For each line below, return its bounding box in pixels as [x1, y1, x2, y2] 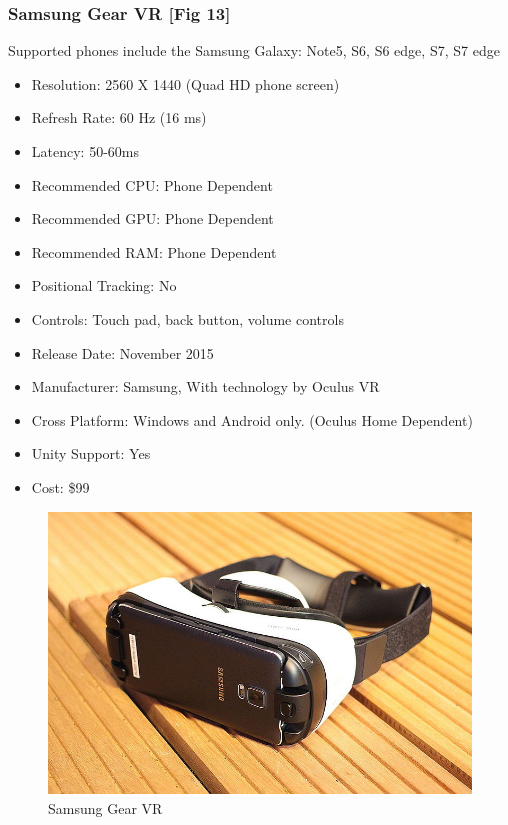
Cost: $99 [31, 476, 90, 497]
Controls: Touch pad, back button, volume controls [31, 308, 344, 329]
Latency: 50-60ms [31, 141, 139, 161]
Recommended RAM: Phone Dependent [31, 241, 277, 262]
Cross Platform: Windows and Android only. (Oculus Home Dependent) [31, 409, 473, 430]
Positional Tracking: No [31, 275, 177, 296]
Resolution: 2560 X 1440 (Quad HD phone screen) [31, 73, 340, 94]
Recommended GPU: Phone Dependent [31, 208, 274, 229]
